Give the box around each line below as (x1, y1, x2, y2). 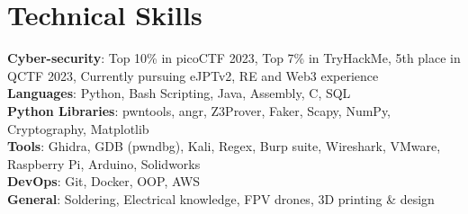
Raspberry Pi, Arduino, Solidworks (7, 154, 201, 173)
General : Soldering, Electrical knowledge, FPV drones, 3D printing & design (7, 189, 435, 208)
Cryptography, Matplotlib (7, 119, 149, 138)
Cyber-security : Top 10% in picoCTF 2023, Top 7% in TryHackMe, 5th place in (7, 49, 461, 67)
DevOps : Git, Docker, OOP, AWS (7, 172, 201, 191)
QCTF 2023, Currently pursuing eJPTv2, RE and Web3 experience (7, 66, 379, 85)
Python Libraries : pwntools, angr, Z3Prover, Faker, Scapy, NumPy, (7, 101, 391, 120)
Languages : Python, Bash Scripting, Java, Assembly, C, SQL (7, 84, 351, 103)
